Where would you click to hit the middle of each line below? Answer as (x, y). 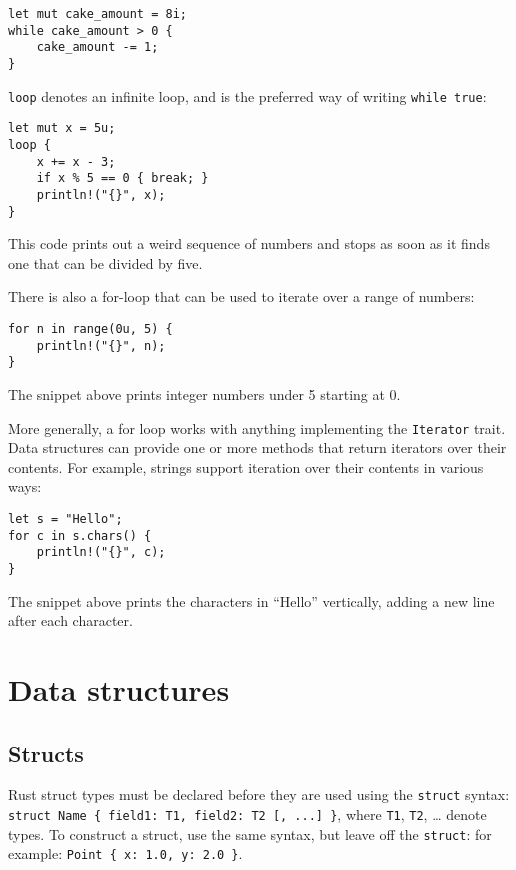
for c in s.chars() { (80, 535)
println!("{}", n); (101, 345)
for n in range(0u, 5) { (90, 329)
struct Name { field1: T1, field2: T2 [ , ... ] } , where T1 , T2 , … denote (247, 814)
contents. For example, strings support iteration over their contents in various (246, 466)
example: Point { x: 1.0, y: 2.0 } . (125, 853)
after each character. (70, 620)
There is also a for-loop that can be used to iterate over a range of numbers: (241, 296)
